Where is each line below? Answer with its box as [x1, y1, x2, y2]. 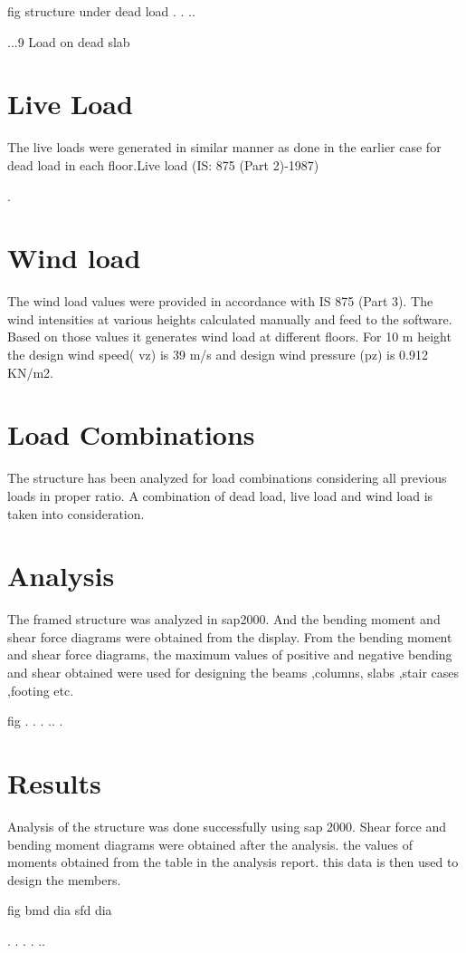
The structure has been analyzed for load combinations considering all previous [7, 468, 447, 487]
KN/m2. [7, 362, 53, 381]
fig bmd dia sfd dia [7, 900, 112, 919]
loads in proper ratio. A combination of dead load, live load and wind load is [7, 486, 433, 505]
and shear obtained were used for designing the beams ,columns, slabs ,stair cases [7, 663, 460, 681]
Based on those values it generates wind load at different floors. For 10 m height [7, 327, 452, 346]
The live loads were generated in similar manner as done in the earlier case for [7, 138, 442, 157]
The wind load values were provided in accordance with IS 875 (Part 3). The [7, 292, 433, 311]
